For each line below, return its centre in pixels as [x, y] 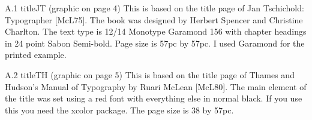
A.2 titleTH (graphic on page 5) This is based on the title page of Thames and [150, 74]
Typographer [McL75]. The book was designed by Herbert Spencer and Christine [154, 19]
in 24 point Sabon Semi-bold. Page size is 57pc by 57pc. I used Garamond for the [155, 43]
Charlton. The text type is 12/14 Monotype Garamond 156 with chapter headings [156, 31]
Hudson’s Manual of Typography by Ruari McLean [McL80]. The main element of [156, 86]
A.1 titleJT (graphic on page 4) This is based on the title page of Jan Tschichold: [154, 8]
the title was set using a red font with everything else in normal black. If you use [154, 98]
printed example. [36, 55]
